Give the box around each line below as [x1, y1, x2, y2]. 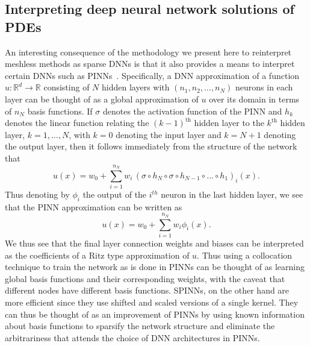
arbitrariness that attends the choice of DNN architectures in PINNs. [5, 331, 260, 344]
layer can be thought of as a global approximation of [5, 92, 199, 105]
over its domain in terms [209, 92, 300, 105]
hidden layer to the [194, 116, 264, 129]
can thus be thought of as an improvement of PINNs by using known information [5, 307, 305, 320]
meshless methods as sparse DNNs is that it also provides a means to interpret [5, 57, 295, 70]
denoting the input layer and [116, 128, 222, 140]
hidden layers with [102, 81, 170, 93]
